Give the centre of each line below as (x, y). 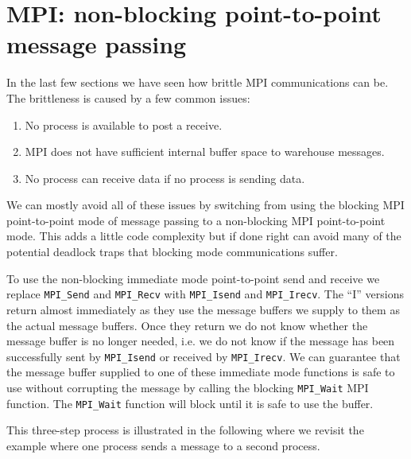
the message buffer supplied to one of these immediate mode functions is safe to (201, 372)
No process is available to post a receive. (124, 124)
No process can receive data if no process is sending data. (165, 178)
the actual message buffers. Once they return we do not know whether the (187, 325)
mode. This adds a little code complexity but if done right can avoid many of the (204, 236)
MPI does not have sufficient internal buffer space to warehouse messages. (205, 152)
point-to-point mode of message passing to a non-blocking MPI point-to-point (196, 220)
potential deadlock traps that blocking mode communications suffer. (172, 252)
